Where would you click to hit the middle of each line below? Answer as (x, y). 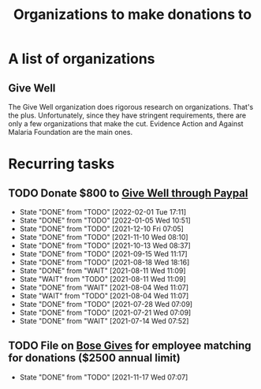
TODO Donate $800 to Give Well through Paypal (128, 193)
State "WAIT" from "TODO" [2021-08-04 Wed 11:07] (104, 296)
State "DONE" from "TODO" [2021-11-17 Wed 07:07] (104, 377)
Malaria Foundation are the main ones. (70, 132)
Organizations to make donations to (132, 15)
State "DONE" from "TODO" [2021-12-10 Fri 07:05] (101, 229)
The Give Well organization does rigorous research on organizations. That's (131, 107)
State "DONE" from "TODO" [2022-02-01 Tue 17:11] (103, 212)
